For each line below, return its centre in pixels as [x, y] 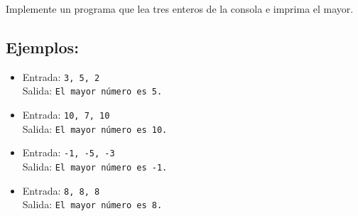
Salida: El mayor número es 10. [95, 128]
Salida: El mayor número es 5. [92, 91]
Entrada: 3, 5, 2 [61, 76]
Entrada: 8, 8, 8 [61, 190]
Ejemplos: [42, 47]
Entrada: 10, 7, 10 [66, 115]
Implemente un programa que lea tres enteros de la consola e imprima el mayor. [180, 9]
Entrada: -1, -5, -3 [69, 152]
